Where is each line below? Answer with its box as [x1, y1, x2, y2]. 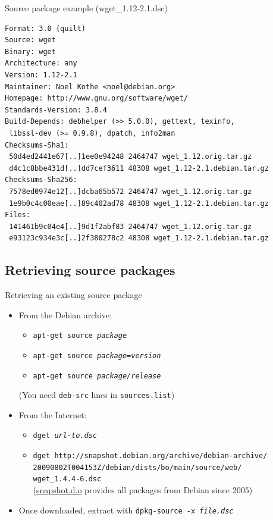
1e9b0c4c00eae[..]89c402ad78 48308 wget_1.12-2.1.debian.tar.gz [9, 199, 269, 208]
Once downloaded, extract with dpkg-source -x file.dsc [18, 503, 234, 516]
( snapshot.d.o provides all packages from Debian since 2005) [33, 484, 253, 496]
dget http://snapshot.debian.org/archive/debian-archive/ [33, 452, 268, 461]
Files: [5, 211, 30, 220]
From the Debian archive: [18, 308, 112, 321]
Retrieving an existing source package [5, 289, 142, 301]
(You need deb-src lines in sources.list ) [18, 389, 175, 401]
